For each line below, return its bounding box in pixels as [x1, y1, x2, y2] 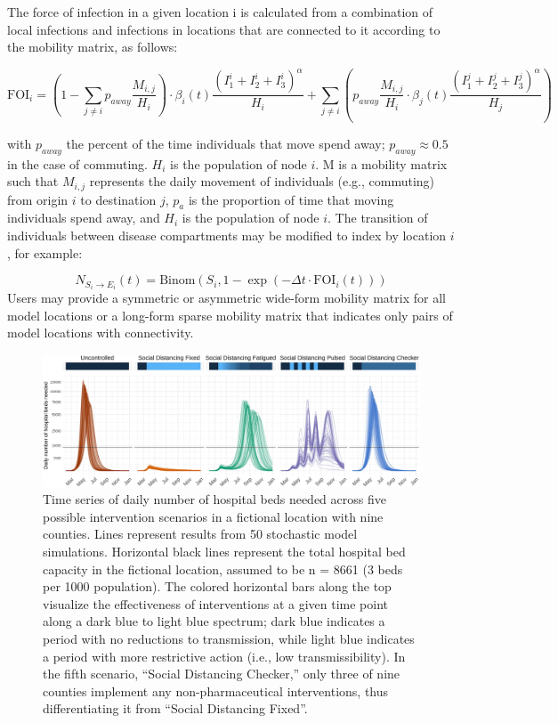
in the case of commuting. [7, 154, 148, 173]
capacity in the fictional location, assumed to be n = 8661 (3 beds [43, 559, 403, 578]
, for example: [7, 243, 83, 262]
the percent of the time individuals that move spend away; [66, 134, 385, 152]
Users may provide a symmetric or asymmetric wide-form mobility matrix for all [7, 288, 446, 307]
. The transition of [328, 208, 428, 227]
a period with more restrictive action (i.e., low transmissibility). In [43, 646, 406, 665]
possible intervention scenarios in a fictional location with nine [43, 507, 384, 525]
